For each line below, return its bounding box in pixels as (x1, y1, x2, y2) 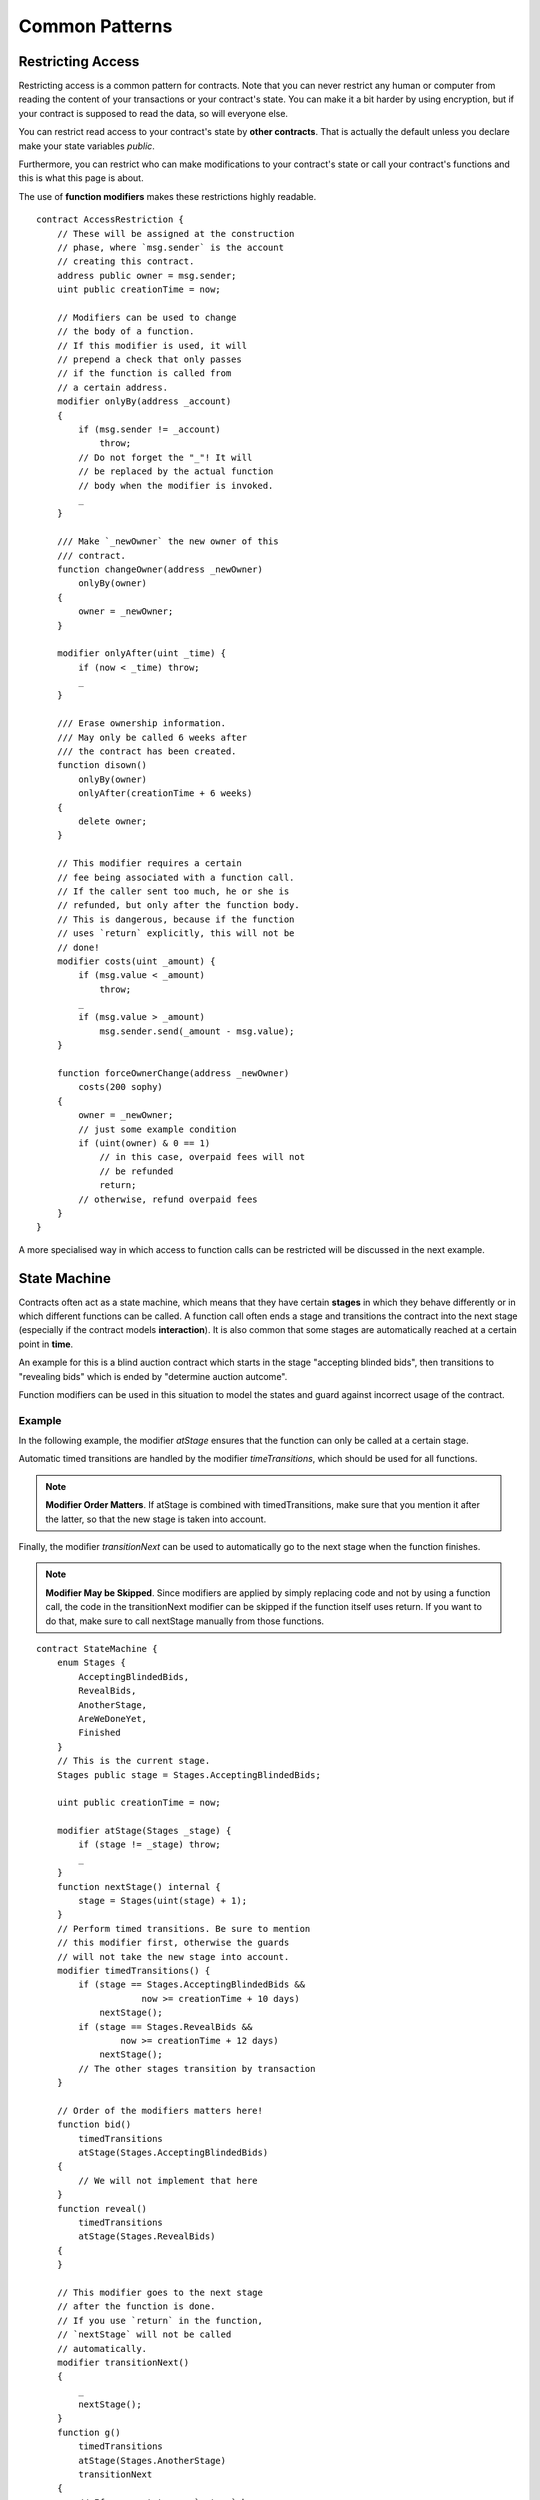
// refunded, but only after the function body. (56, 900, 300, 911)
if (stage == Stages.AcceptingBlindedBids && (78, 1979, 305, 1990)
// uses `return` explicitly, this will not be (56, 928, 295, 939)
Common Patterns (18, 15, 173, 37)
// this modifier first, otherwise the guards (56, 1937, 290, 1949)
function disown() (56, 760, 148, 771)
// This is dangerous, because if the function (56, 913, 295, 925)
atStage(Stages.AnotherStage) (78, 2455, 227, 2466)
